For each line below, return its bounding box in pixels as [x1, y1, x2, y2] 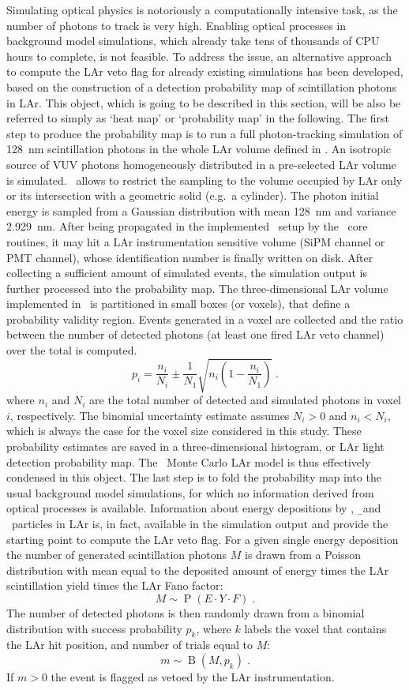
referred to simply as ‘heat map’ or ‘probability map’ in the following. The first [6, 110, 390, 126]
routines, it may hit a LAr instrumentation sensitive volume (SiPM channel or [6, 233, 385, 249]
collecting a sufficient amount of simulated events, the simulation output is [6, 264, 367, 281]
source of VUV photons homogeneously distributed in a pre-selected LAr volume [6, 156, 396, 172]
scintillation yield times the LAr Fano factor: [6, 577, 223, 594]
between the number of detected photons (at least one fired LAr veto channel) [6, 326, 385, 343]
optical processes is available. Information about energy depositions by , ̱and [6, 500, 381, 516]
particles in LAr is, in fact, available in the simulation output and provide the [11, 515, 388, 531]
